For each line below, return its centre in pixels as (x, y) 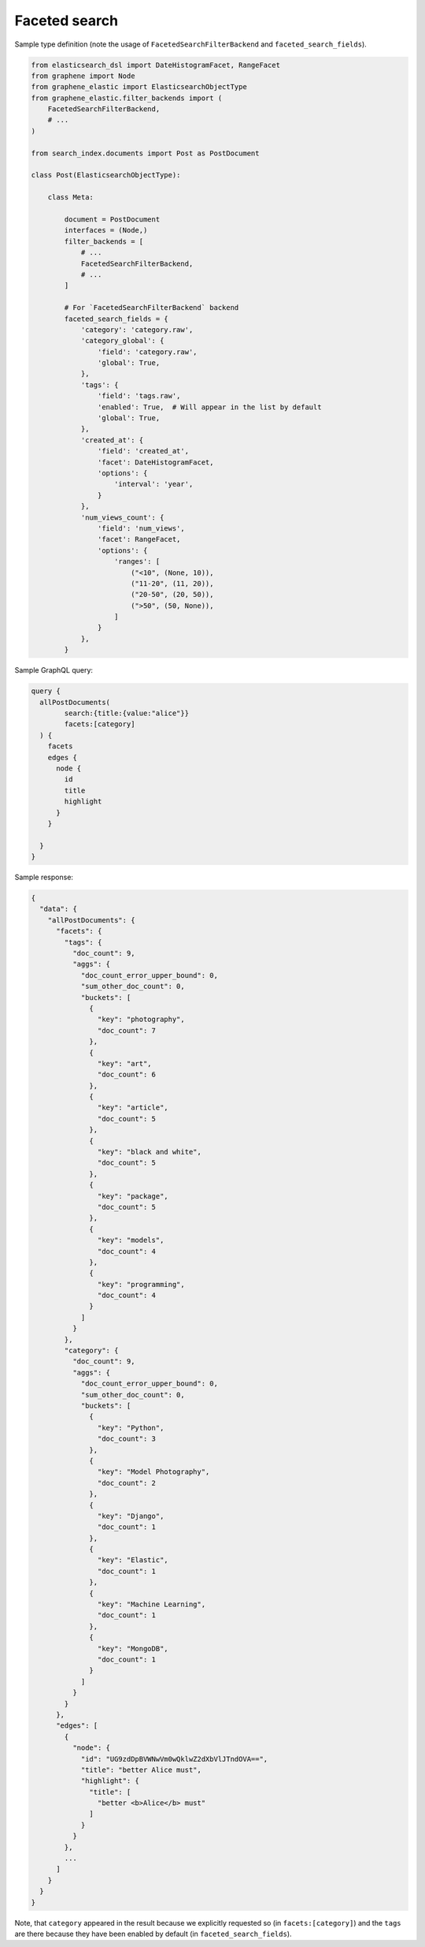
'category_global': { (122, 341)
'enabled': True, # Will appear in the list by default (209, 407)
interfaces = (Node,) (106, 230)
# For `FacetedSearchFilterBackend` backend (152, 308)
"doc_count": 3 (127, 1439)
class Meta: (71, 198)
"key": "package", (133, 1196)
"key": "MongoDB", (133, 1649)
